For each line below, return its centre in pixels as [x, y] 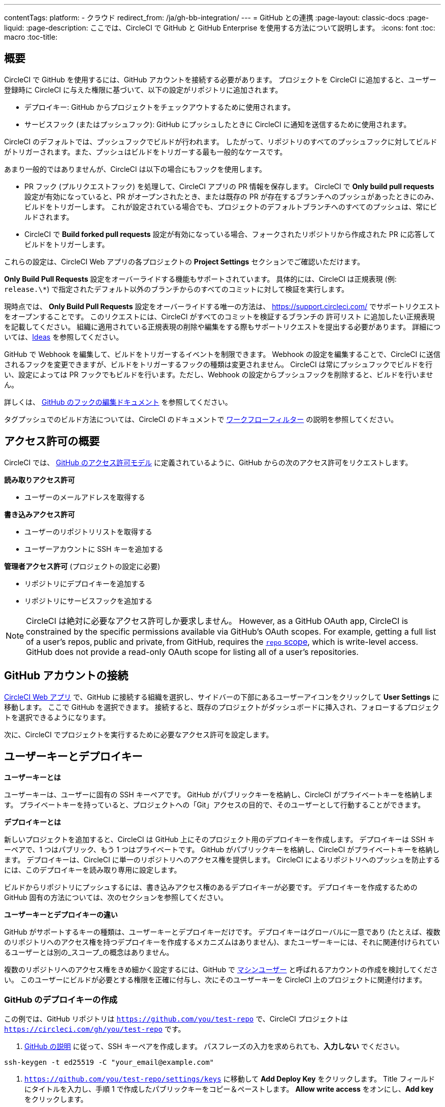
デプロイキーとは [33, 822]
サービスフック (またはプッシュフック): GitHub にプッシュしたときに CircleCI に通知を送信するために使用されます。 [218, 124]
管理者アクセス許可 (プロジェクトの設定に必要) [82, 566]
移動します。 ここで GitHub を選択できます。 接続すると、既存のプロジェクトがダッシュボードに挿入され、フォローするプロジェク [222, 707]
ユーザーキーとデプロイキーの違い [61, 915]
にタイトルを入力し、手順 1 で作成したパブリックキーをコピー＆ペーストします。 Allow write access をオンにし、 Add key [229, 1089]
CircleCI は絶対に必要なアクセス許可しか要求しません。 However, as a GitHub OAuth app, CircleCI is [217, 621]
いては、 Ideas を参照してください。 [64, 337]
